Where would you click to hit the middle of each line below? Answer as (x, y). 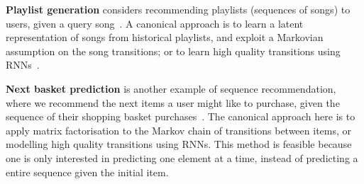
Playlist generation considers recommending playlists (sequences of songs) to (178, 9)
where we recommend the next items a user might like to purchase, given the (173, 102)
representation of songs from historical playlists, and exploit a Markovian (165, 37)
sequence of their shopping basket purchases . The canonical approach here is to (181, 116)
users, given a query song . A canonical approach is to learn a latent (155, 23)
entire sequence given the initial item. (87, 172)
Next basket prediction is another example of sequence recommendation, (171, 88)
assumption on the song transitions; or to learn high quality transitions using (173, 51)
